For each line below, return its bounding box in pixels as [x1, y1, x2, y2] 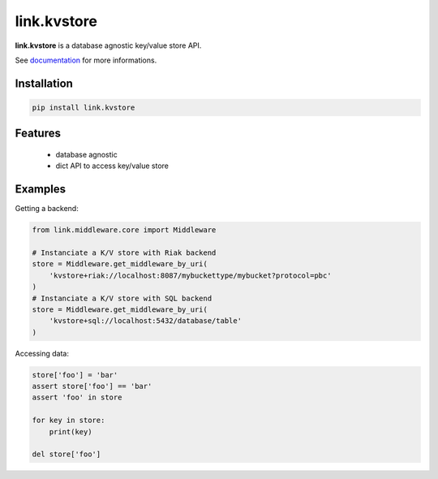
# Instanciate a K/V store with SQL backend [32, 293, 213, 303]
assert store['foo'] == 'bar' [32, 382, 152, 391]
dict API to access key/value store [55, 161, 170, 170]
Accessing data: [15, 348, 69, 358]
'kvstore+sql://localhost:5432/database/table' [49, 317, 243, 326]
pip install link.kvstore [32, 102, 135, 112]
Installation [15, 76, 73, 90]
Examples [15, 183, 67, 196]
